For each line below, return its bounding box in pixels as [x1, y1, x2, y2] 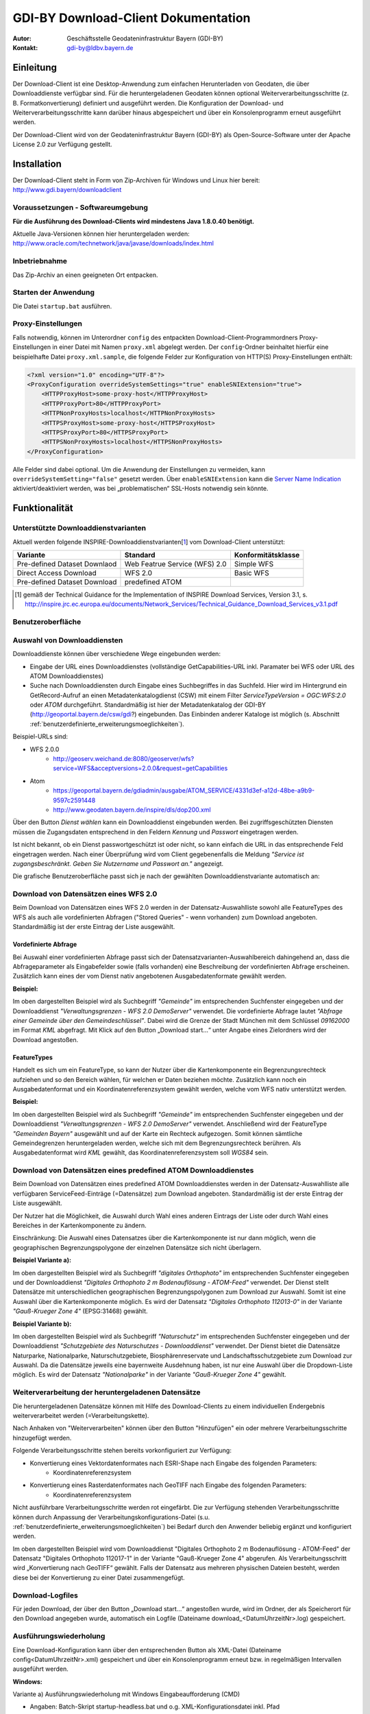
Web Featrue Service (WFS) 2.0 [124, 559, 227, 569]
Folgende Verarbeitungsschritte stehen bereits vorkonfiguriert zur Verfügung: [12, 1447, 232, 1455]
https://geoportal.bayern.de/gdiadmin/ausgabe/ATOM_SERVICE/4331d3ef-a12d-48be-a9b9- [53, 786, 315, 795]
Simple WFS [234, 559, 274, 569]
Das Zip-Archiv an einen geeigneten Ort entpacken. [12, 271, 158, 279]
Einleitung [12, 62, 58, 73]
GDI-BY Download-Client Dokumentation [12, 10, 251, 25]
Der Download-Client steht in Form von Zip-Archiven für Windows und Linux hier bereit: [12, 176, 260, 184]
